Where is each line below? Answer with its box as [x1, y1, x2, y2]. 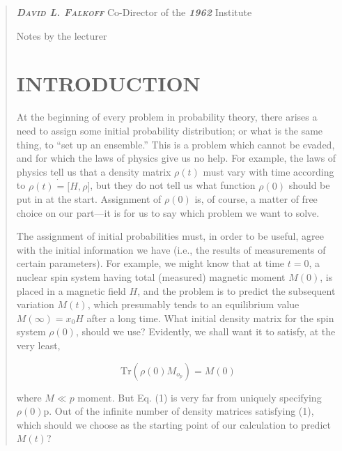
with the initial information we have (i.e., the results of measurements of [16, 242, 326, 257]
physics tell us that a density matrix [16, 164, 171, 178]
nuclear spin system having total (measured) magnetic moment [16, 270, 286, 284]
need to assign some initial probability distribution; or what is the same [16, 123, 323, 137]
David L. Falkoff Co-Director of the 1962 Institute [16, 5, 252, 19]
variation [16, 297, 54, 312]
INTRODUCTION [16, 69, 201, 98]
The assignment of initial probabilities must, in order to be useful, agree [16, 229, 324, 243]
